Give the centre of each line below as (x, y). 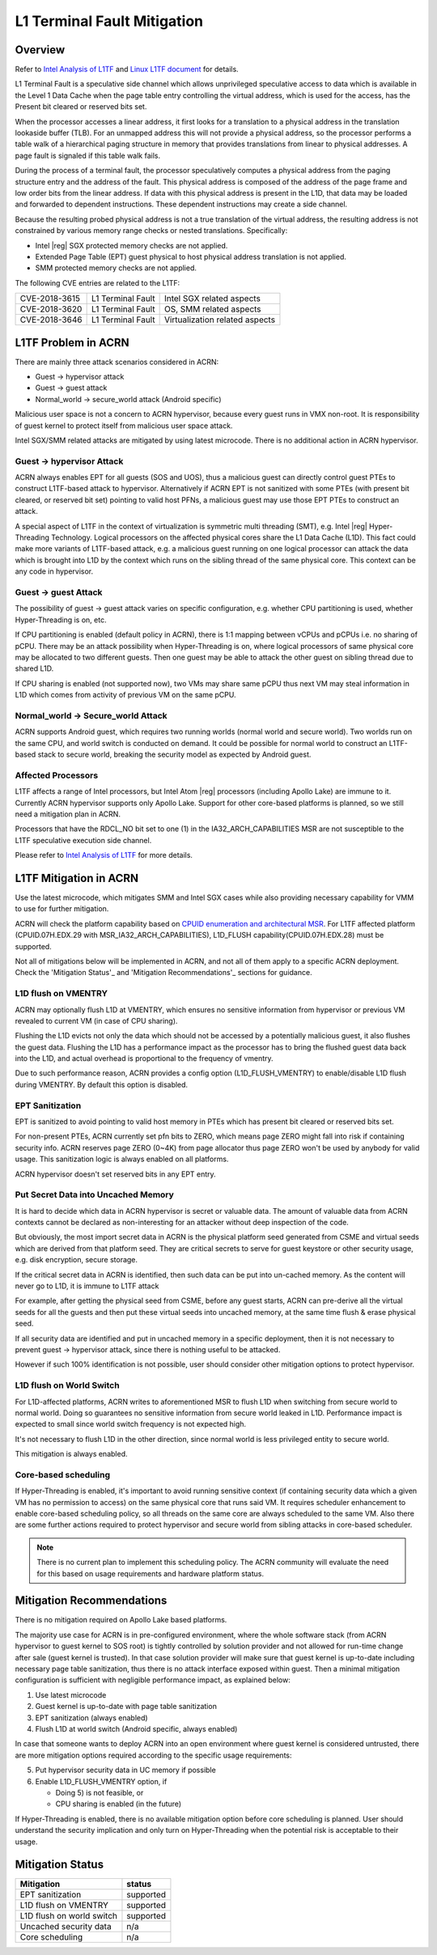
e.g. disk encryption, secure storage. (76, 1260)
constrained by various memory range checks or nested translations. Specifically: (151, 231)
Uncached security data (66, 1927)
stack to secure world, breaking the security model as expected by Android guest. (174, 755)
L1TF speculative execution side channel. (83, 840)
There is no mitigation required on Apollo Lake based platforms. (121, 1620)
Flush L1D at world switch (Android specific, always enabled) (136, 1728)
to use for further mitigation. (62, 909)
